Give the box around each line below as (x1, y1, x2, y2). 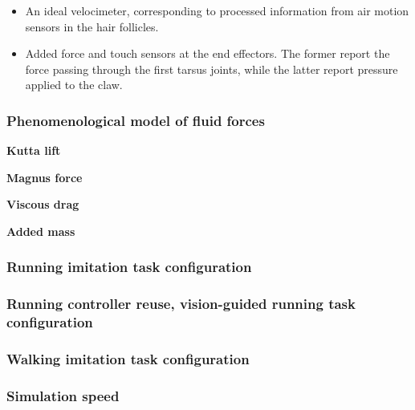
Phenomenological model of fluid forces (6, 110, 265, 130)
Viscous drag (6, 196, 79, 213)
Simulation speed (6, 385, 120, 405)
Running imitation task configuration (6, 257, 252, 277)
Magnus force (6, 168, 83, 185)
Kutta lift (6, 142, 61, 159)
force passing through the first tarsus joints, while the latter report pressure (25, 60, 398, 77)
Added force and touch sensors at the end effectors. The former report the (25, 45, 390, 62)
